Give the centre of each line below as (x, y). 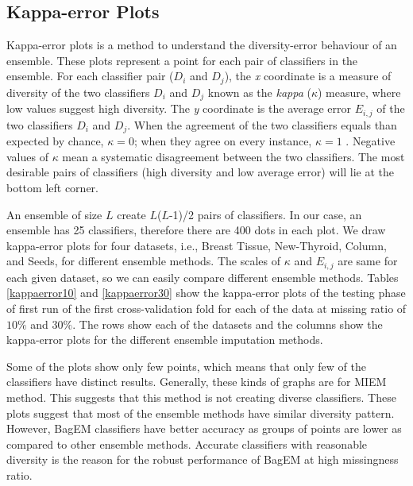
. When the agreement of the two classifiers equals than (262, 124)
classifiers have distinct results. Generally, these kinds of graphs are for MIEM (197, 382)
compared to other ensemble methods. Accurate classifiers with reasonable (187, 444)
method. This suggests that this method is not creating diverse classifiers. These (201, 397)
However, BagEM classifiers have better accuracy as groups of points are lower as (204, 428)
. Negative (371, 141)
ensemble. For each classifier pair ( (90, 76)
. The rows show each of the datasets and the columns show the (228, 324)
